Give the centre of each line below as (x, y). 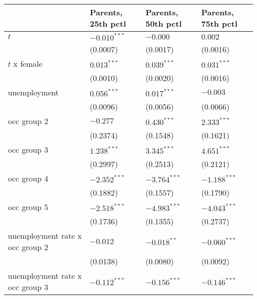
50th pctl (164, 23)
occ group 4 (28, 178)
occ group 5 (28, 207)
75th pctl (219, 23)
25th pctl (108, 23)
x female (28, 64)
